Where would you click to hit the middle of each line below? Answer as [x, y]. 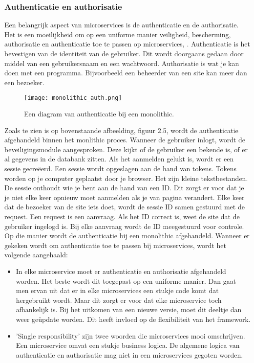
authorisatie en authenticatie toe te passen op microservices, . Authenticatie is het [127, 44]
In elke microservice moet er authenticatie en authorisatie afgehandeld [121, 271]
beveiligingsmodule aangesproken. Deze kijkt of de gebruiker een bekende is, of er [126, 149]
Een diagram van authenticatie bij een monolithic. [99, 114]
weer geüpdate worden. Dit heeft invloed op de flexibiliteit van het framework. [133, 319]
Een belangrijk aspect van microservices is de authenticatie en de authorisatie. [122, 25]
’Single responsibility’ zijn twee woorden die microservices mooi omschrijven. [130, 335]
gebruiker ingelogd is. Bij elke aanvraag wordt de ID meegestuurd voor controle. [124, 226]
